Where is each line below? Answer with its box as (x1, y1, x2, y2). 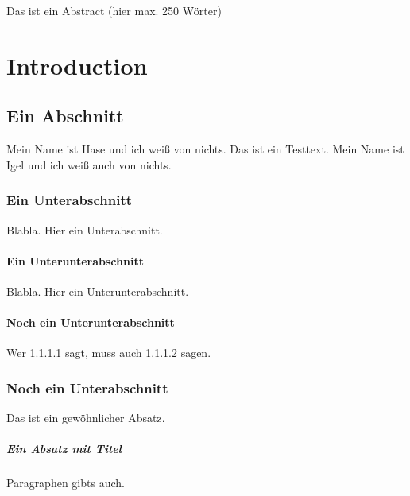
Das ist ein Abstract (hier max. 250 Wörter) (6, 2, 222, 18)
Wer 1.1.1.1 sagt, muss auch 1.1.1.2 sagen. (6, 344, 211, 361)
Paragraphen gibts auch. (6, 475, 125, 491)
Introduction (6, 48, 148, 81)
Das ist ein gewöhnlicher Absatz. (6, 409, 165, 426)
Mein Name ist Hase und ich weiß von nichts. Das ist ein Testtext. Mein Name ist (6, 141, 404, 157)
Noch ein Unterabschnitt (6, 378, 168, 397)
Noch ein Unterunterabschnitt (6, 314, 175, 331)
